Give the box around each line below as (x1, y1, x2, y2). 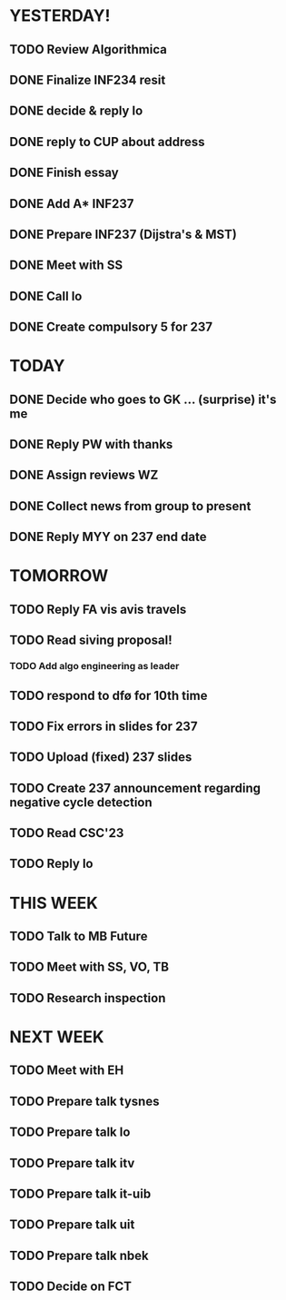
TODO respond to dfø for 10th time (9, 687, 208, 704)
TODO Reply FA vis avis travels (9, 601, 187, 617)
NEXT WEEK (9, 1027, 104, 1048)
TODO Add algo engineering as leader (9, 660, 180, 673)
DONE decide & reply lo (9, 103, 143, 119)
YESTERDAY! (9, 5, 111, 26)
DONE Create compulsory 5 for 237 (9, 320, 213, 335)
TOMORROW (9, 566, 109, 586)
